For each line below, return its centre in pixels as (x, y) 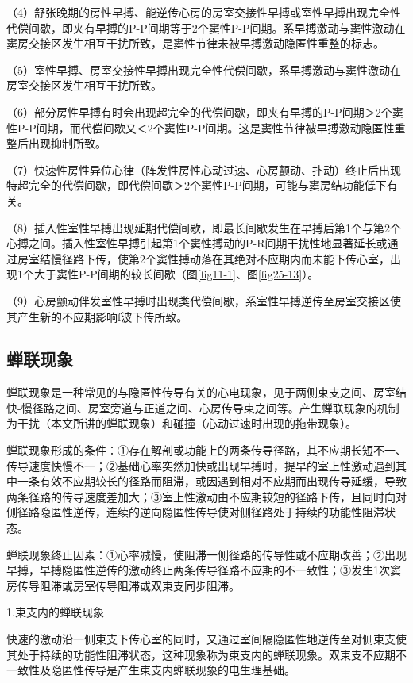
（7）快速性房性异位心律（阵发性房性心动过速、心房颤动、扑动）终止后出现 (204, 169)
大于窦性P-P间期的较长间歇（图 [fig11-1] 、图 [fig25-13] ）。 (176, 274)
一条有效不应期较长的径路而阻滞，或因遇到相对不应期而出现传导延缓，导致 (212, 481)
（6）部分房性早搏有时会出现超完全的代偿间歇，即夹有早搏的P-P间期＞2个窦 (205, 111)
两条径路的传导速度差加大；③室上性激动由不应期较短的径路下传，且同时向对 (206, 496)
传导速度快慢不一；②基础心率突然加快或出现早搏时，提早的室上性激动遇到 (201, 465)
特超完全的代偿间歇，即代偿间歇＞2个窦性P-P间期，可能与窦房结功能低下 (197, 185)
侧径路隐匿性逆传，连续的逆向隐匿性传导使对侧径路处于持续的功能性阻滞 (195, 512)
